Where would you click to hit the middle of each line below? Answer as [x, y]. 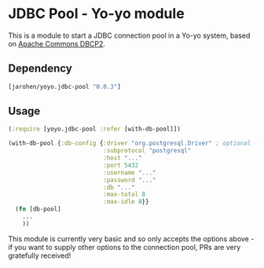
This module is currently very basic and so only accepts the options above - [131, 239]
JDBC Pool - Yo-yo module [96, 14]
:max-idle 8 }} [126, 202]
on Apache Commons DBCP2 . [57, 43]
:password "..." [130, 180]
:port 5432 [121, 165]
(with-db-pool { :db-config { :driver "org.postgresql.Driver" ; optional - [133, 143]
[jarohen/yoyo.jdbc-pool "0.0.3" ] [65, 86]
